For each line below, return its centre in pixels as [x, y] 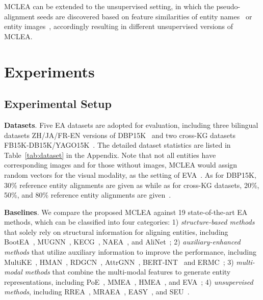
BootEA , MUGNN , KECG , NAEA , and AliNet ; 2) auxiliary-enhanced [122, 242]
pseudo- [228, 6]
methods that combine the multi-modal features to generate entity [128, 272]
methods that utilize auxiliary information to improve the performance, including [130, 252]
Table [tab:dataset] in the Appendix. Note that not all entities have [110, 155]
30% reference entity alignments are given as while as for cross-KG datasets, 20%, [132, 185]
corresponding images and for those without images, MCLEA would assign [121, 165]
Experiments [49, 71]
